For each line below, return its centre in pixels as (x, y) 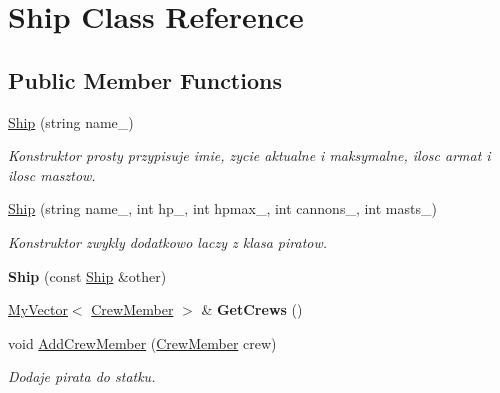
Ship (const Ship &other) (87, 275)
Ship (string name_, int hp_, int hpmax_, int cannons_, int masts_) (222, 208)
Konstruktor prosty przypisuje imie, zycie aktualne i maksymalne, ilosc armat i (249, 155)
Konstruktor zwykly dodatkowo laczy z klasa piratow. (168, 241)
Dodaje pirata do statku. (82, 376)
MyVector (38, 309)
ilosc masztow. (52, 174)
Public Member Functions (145, 79)
